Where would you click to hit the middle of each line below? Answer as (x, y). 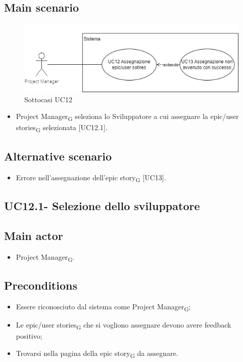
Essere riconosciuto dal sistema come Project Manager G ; (103, 307)
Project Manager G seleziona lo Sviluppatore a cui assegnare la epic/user (127, 117)
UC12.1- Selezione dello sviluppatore (102, 206)
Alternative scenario (58, 156)
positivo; (29, 336)
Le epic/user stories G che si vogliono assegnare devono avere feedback (124, 326)
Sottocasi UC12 (48, 99)
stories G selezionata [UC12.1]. (62, 128)
